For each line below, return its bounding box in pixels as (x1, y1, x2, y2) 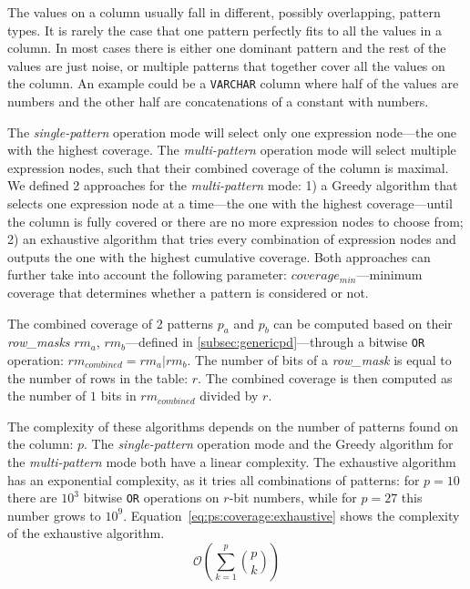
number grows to (7, 505, 101, 524)
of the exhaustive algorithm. (7, 523, 165, 543)
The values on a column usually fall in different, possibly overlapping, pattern (7, 3, 441, 21)
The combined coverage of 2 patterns (7, 313, 214, 332)
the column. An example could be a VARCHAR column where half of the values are (7, 74, 459, 93)
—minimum (356, 265, 423, 284)
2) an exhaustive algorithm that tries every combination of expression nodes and (7, 229, 456, 249)
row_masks (7, 332, 70, 351)
